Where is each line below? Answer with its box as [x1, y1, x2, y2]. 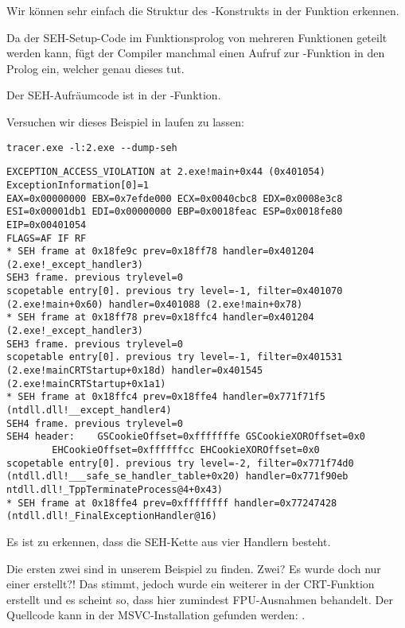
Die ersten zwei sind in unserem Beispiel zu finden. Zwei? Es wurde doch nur [6, 560, 381, 576]
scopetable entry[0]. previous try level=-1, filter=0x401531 [6, 351, 343, 363]
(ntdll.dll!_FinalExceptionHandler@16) [6, 510, 217, 522]
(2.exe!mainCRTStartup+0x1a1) [6, 378, 166, 390]
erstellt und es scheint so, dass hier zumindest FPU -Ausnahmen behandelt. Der [6, 591, 393, 607]
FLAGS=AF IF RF [6, 232, 87, 244]
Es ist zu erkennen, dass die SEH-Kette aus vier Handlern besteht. [6, 533, 331, 549]
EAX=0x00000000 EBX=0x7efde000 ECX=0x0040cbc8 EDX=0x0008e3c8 [6, 192, 343, 204]
